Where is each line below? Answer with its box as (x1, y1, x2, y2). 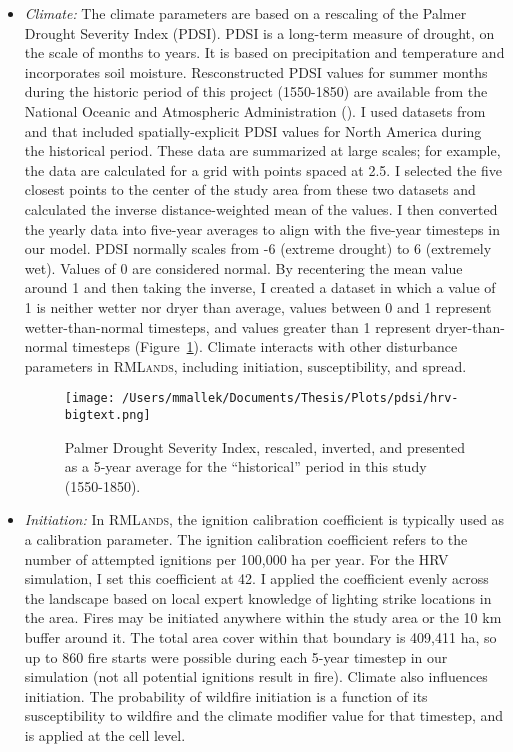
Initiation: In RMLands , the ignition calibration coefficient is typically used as (24, 509, 505, 530)
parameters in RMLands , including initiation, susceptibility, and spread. (24, 355, 467, 376)
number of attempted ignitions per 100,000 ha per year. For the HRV (24, 548, 449, 569)
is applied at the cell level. (24, 724, 186, 745)
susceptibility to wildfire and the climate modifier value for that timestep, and (24, 705, 504, 726)
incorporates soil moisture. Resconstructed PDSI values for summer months (24, 61, 488, 82)
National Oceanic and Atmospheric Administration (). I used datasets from (24, 100, 486, 121)
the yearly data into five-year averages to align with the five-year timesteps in (24, 218, 500, 239)
